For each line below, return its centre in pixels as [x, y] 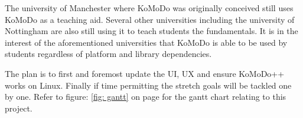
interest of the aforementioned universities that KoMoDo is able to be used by [146, 42]
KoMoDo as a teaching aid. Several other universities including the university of [150, 19]
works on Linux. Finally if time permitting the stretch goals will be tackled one [148, 85]
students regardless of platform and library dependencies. [108, 54]
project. [19, 108]
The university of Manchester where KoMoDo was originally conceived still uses [149, 8]
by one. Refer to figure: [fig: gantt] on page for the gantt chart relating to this [146, 97]
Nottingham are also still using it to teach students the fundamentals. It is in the [151, 31]
